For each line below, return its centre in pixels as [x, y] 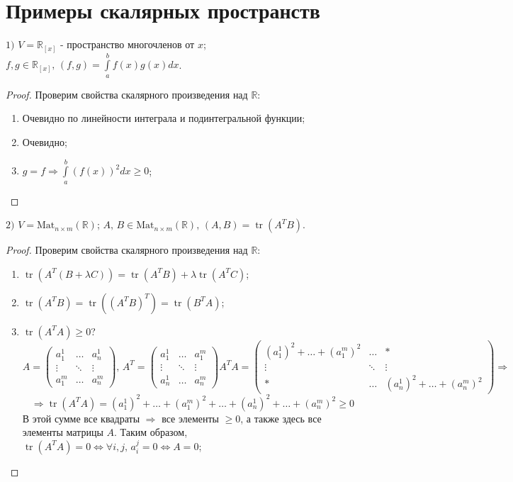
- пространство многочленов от [128, 44]
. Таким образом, [151, 432]
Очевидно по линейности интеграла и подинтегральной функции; [164, 118]
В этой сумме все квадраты [81, 418]
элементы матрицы [63, 432]
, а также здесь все [281, 418]
